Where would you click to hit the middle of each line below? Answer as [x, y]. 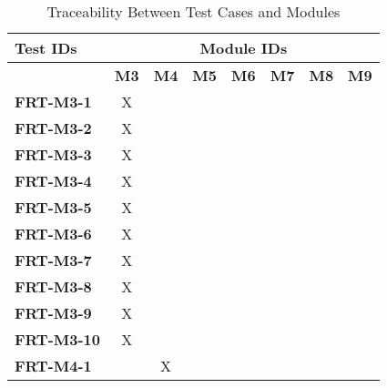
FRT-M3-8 [53, 286]
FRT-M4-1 [53, 366]
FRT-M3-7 [53, 260]
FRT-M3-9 [53, 313]
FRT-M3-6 [53, 234]
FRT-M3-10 [57, 339]
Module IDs [244, 48]
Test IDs [46, 48]
